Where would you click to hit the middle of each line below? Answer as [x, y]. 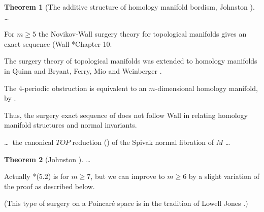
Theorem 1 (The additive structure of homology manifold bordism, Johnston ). [129, 7]
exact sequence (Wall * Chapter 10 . [58, 43]
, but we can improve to [128, 176]
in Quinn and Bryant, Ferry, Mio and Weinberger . [83, 70]
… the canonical [29, 142]
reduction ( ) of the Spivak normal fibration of [143, 142]
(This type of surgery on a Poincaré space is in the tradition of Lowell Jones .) [126, 203]
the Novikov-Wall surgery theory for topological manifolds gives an [142, 34]
